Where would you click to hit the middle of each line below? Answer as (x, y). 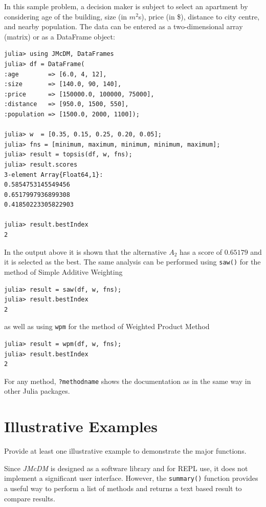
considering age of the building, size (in (66, 16)
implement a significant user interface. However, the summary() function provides (131, 478)
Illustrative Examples (81, 426)
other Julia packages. (37, 391)
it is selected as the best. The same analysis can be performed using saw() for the (132, 262)
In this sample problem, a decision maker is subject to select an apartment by (126, 6)
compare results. (30, 498)
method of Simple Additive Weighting (63, 271)
